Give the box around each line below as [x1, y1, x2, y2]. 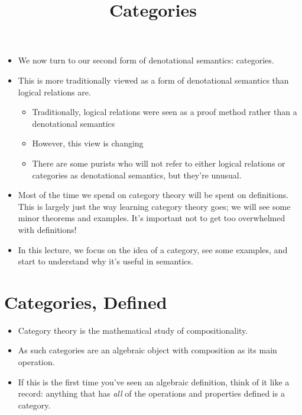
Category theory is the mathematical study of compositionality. [18, 324, 248, 336]
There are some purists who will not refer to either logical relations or [32, 157, 285, 169]
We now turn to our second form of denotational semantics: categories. [18, 54, 274, 66]
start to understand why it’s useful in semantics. [18, 255, 193, 267]
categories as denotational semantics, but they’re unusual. [32, 168, 242, 181]
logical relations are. [18, 85, 91, 98]
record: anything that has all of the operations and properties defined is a [18, 387, 285, 400]
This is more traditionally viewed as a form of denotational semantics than [18, 74, 289, 86]
